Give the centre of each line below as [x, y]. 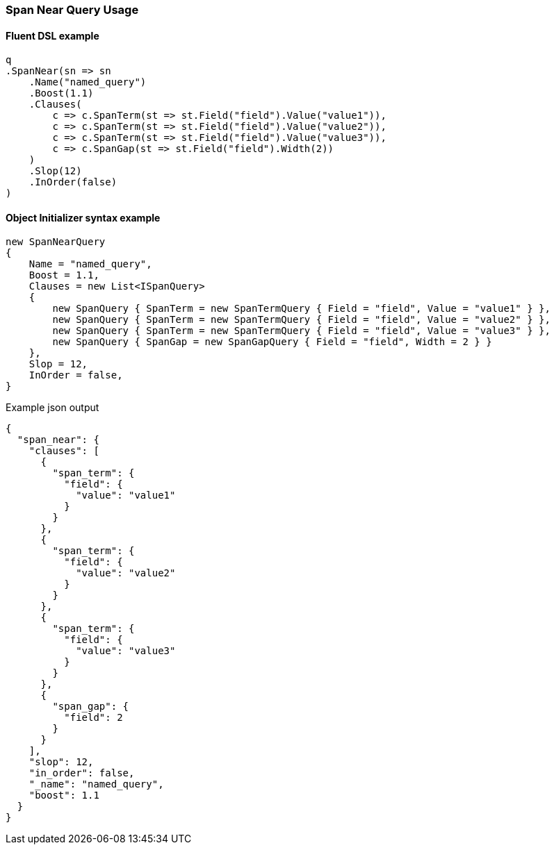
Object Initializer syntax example [83, 217]
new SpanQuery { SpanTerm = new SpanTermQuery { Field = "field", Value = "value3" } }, [301, 331]
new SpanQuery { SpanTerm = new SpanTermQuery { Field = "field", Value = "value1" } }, [301, 309]
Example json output [52, 408]
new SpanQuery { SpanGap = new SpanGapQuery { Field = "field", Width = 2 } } [272, 342]
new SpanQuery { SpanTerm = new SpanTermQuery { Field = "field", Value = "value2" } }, [301, 320]
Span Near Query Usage [72, 10]
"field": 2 [93, 718]
